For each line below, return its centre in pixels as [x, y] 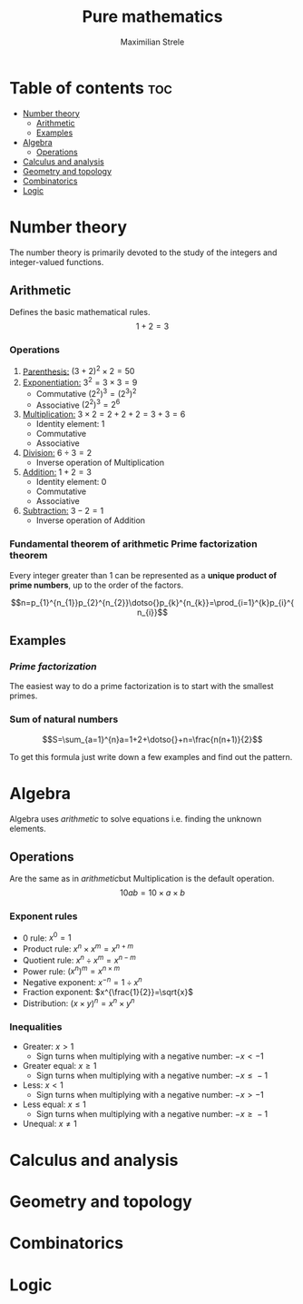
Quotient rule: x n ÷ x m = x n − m [79, 959]
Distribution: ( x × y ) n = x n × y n [78, 1003]
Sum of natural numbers [64, 719]
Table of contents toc [91, 88]
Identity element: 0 [71, 482]
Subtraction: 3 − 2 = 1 [63, 511]
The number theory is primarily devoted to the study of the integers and [143, 252]
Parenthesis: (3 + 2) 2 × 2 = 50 [78, 370]
